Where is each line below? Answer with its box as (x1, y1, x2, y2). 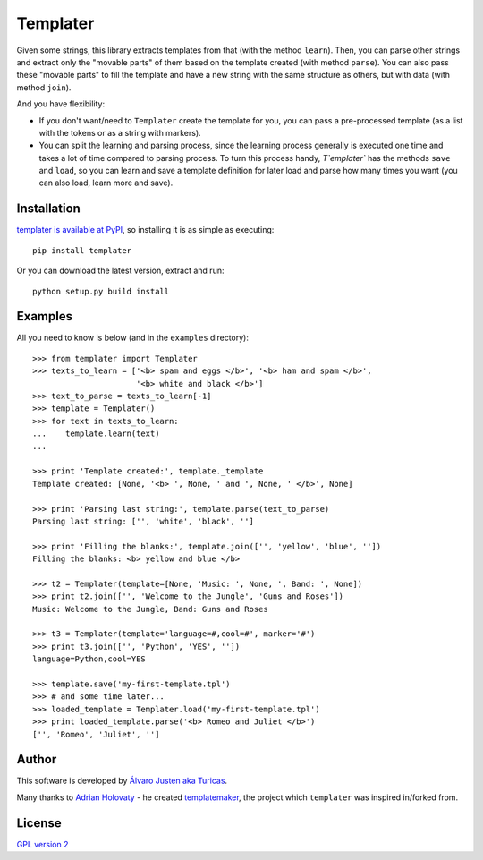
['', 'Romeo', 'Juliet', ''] (32, 729, 160, 739)
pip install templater (32, 245, 132, 255)
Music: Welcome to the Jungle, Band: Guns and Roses (32, 604, 268, 614)
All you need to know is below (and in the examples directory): (16, 332, 250, 344)
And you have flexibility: (16, 98, 106, 109)
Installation (16, 201, 80, 217)
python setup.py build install (32, 286, 170, 296)
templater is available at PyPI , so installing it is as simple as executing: (16, 225, 275, 235)
